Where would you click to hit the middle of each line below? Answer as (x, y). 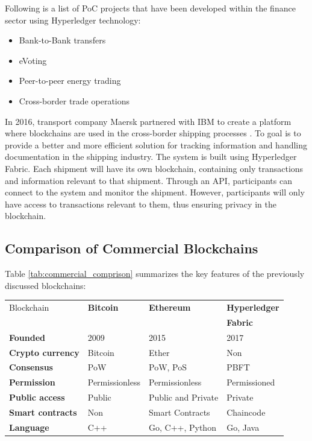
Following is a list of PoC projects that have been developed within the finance (150, 8)
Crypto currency (44, 352)
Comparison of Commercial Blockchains (132, 248)
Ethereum (170, 307)
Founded (27, 337)
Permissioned (251, 382)
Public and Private (183, 397)
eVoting (33, 60)
